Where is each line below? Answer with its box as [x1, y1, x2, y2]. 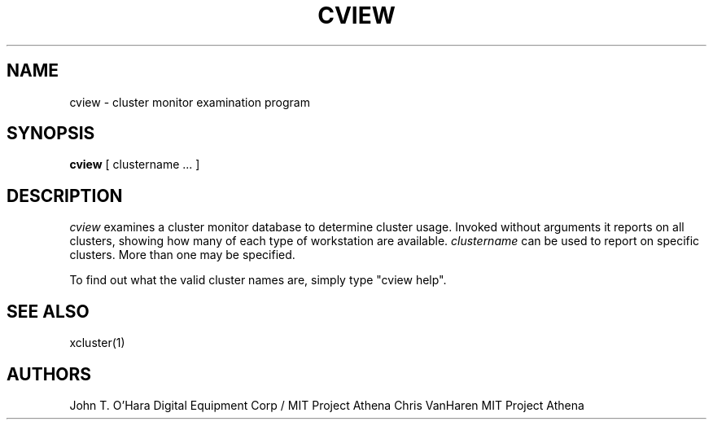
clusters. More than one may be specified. [69, 248, 295, 262]
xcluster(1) [69, 336, 125, 350]
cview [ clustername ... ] [69, 157, 200, 172]
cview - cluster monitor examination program [69, 94, 310, 109]
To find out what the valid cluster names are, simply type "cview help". [69, 273, 447, 288]
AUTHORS [7, 363, 92, 384]
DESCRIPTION [7, 185, 123, 206]
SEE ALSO [7, 301, 90, 322]
